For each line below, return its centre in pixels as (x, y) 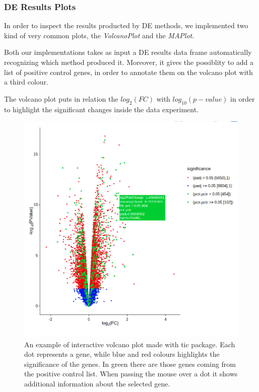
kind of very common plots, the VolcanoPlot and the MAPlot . (99, 35)
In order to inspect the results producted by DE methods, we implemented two (126, 25)
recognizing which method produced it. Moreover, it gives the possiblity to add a (129, 62)
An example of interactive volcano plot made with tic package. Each (130, 344)
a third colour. (26, 82)
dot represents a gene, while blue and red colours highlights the (122, 354)
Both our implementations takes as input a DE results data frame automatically (128, 52)
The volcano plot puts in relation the (61, 98)
